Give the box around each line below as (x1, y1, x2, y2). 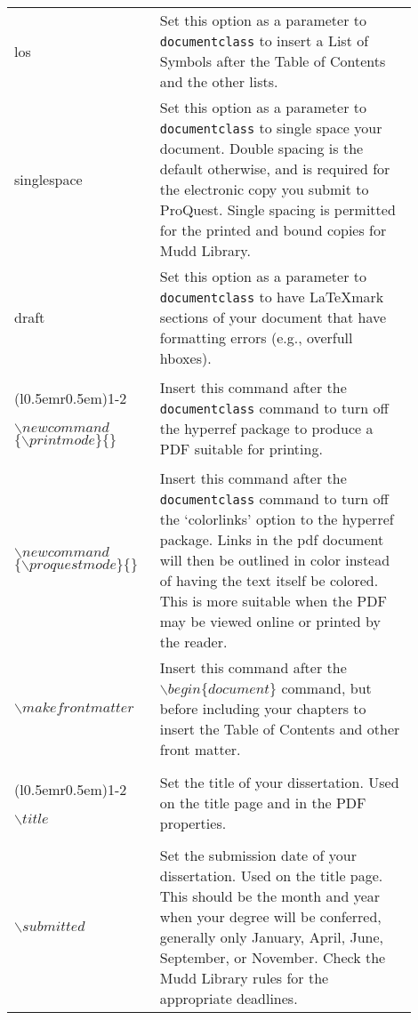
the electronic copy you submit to (159, 179, 369, 199)
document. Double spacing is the (159, 138, 364, 158)
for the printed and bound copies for (159, 220, 387, 240)
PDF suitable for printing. (159, 438, 323, 459)
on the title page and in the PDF (159, 791, 366, 813)
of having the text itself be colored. (159, 570, 379, 590)
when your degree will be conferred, (159, 906, 382, 927)
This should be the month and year (159, 886, 381, 906)
